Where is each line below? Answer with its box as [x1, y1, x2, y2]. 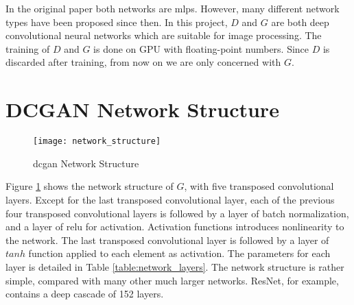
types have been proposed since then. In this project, [5, 14, 228, 29]
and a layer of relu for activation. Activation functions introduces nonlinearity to [5, 219, 344, 234]
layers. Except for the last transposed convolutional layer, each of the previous [5, 192, 335, 206]
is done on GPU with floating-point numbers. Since [93, 41, 309, 56]
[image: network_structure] [33, 136, 161, 147]
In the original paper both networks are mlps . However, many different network [5, 1, 340, 15]
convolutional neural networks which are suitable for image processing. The [5, 28, 322, 42]
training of [5, 41, 50, 56]
